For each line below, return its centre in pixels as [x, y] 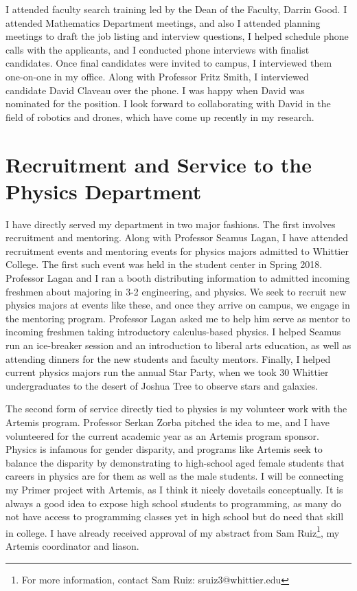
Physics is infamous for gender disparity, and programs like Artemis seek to [164, 449]
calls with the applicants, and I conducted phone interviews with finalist [158, 49]
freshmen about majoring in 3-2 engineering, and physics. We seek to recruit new [176, 291]
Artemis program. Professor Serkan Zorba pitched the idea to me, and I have [168, 422]
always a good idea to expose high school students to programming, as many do [173, 503]
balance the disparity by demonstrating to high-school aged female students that [175, 462]
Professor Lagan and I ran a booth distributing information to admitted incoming [178, 278]
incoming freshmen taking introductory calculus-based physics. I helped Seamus [173, 332]
